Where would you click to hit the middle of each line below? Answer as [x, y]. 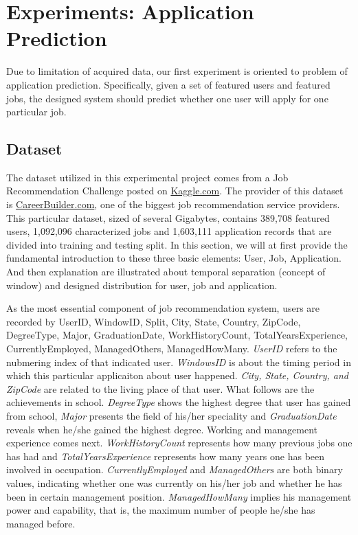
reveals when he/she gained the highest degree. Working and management [162, 429]
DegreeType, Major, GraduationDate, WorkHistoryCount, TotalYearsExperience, [177, 335]
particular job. [36, 112]
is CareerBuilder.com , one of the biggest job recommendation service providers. [173, 204]
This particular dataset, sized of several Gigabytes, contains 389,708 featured [168, 217]
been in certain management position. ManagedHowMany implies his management [179, 496]
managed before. [41, 523]
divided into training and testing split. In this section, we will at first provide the [177, 244]
